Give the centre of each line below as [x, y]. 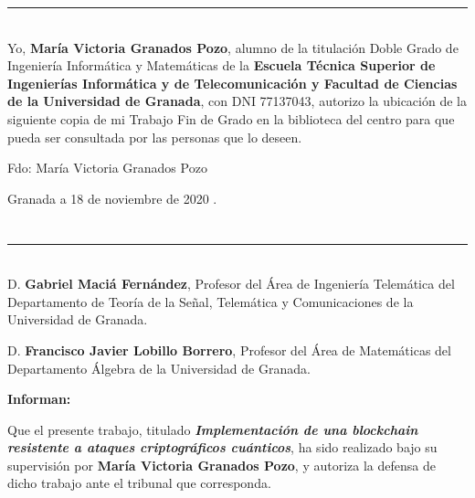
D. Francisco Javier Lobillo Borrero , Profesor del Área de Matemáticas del [229, 350]
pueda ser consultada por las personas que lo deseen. [155, 137]
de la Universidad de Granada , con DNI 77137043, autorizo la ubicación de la [237, 101]
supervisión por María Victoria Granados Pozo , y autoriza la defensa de [222, 465]
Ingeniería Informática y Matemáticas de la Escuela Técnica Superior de [222, 65]
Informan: [39, 399]
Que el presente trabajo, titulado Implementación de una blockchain [213, 429]
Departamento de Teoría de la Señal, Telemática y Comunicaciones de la [211, 301]
